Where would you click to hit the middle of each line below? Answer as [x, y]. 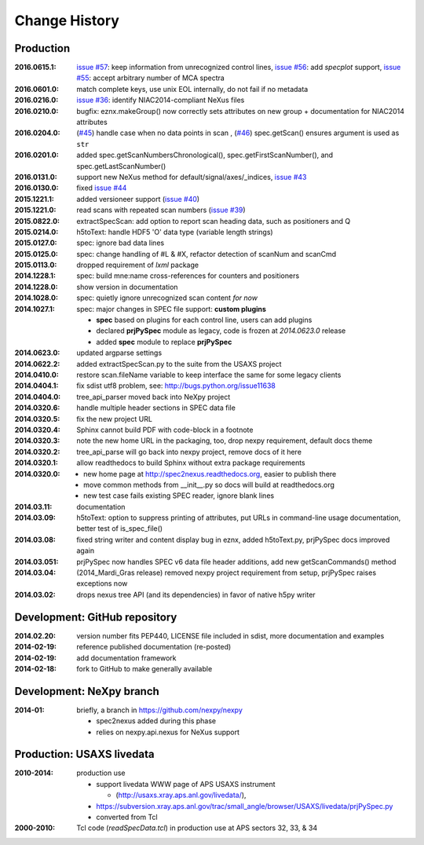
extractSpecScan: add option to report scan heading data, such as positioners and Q [214, 221]
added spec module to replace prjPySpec [164, 342]
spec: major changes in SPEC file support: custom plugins [172, 309]
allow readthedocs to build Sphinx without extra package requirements [191, 463]
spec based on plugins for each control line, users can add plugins [204, 320]
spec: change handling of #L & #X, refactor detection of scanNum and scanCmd [207, 254]
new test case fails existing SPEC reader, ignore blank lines [179, 496]
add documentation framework [126, 658]
